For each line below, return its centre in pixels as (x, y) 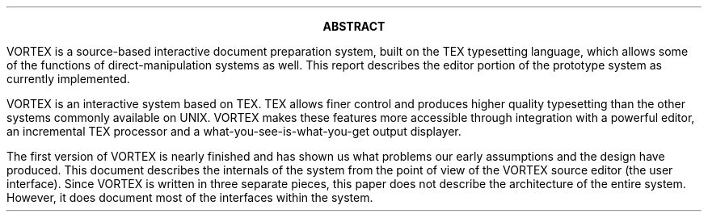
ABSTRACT (354, 26)
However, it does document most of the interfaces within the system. (190, 197)
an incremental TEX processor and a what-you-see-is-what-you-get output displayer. (234, 131)
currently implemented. (68, 79)
